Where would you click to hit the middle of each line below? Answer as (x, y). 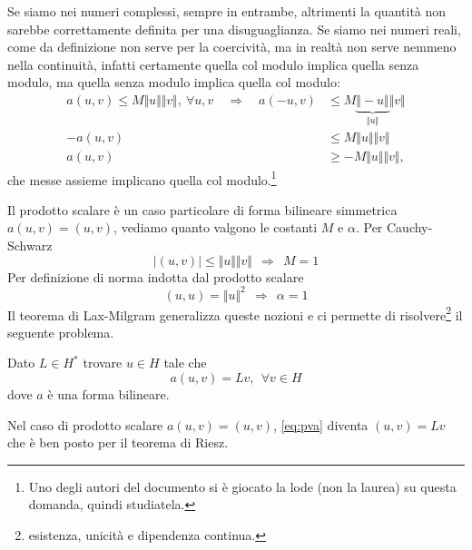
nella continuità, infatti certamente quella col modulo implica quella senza (213, 64)
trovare (103, 363)
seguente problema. (61, 332)
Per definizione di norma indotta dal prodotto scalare (156, 276)
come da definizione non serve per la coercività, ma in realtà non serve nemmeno (232, 47)
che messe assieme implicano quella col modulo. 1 (142, 178)
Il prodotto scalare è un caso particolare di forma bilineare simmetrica (202, 209)
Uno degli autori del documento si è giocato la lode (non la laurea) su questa (242, 486)
